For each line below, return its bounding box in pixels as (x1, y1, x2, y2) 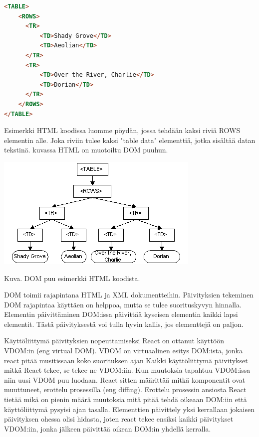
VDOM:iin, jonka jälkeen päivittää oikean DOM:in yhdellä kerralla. (4, 423, 211, 434)
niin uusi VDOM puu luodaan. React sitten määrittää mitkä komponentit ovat (4, 374, 246, 385)
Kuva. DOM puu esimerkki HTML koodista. (4, 273, 140, 283)
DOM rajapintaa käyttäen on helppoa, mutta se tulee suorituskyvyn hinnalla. (4, 299, 242, 309)
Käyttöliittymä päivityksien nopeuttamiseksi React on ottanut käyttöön (4, 335, 225, 346)
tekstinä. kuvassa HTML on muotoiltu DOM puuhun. (4, 145, 168, 155)
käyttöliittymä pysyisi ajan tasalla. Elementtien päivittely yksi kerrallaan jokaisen (4, 404, 255, 414)
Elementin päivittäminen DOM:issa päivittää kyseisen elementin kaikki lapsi (4, 309, 238, 319)
